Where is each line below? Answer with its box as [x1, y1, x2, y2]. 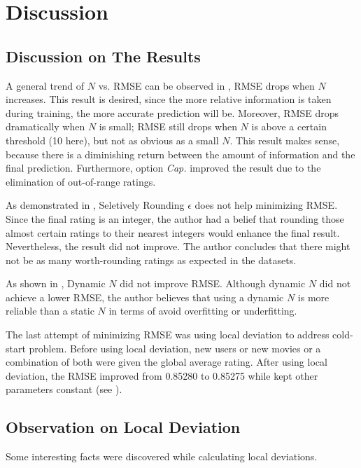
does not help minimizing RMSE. [194, 198, 338, 212]
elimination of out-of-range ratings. [6, 174, 156, 188]
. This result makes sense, [229, 132, 340, 147]
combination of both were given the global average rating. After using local [6, 355, 327, 369]
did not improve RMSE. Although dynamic [120, 276, 306, 291]
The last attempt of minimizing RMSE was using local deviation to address [6, 327, 330, 342]
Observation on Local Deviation [6, 416, 241, 438]
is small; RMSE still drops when [99, 119, 237, 134]
